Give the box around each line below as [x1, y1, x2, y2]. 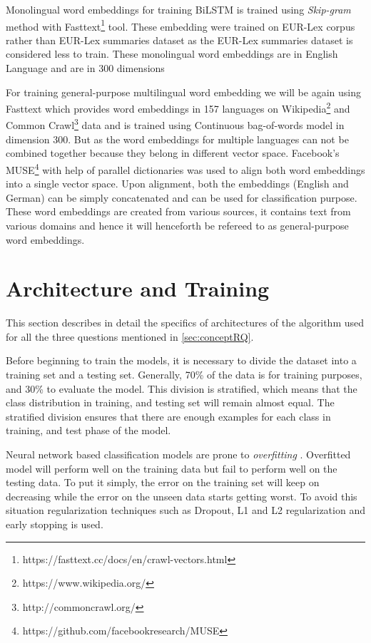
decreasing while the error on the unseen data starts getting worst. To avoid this [6, 488, 357, 503]
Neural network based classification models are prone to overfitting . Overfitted [6, 447, 351, 461]
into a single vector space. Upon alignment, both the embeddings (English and [6, 176, 349, 191]
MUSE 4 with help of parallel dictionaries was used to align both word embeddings [6, 160, 365, 177]
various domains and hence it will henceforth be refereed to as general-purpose [6, 217, 349, 232]
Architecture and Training [6, 274, 270, 303]
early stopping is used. [6, 516, 103, 531]
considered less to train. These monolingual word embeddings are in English [6, 46, 338, 61]
